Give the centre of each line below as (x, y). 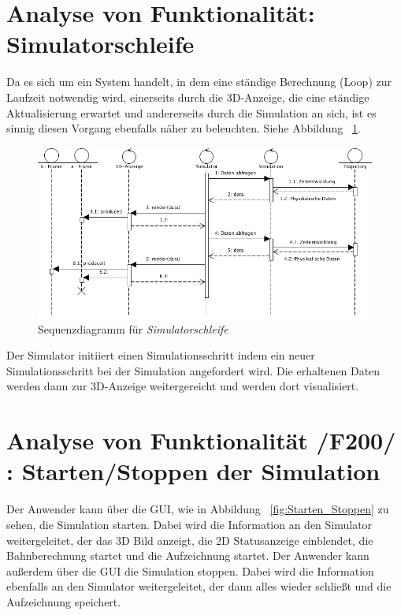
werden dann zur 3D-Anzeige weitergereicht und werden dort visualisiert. (183, 386)
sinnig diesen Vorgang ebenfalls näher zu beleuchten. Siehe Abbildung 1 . (184, 128)
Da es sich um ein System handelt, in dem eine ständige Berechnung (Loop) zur (199, 82)
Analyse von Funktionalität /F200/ (201, 440)
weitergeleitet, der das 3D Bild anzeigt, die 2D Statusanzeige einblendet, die (190, 540)
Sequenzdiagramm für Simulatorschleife (133, 328)
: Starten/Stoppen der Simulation (193, 471)
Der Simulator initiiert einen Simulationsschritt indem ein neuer (161, 355)
